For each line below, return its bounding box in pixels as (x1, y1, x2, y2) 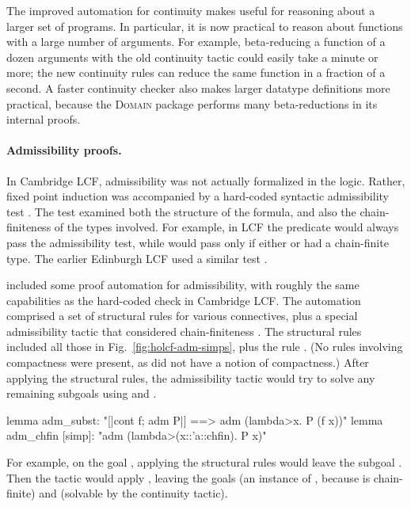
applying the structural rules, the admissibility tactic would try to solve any (6, 369, 375, 386)
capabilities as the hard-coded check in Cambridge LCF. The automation (6, 292, 361, 308)
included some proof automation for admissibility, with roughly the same (6, 276, 360, 293)
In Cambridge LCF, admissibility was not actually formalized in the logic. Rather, (6, 172, 405, 189)
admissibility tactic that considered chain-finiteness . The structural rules (6, 322, 362, 339)
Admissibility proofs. (6, 142, 122, 158)
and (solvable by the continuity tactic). (39, 485, 228, 501)
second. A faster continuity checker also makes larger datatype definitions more (6, 79, 390, 96)
